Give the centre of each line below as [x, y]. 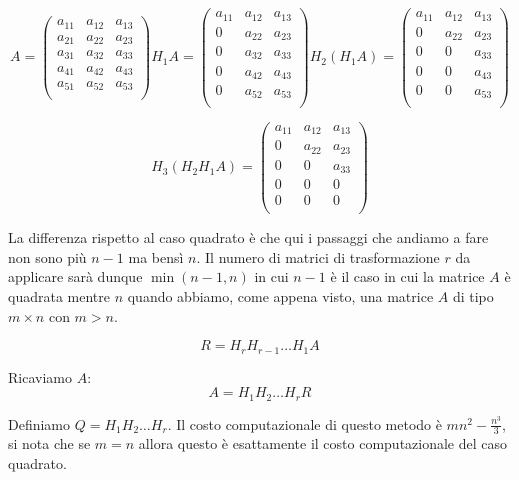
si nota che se [49, 443]
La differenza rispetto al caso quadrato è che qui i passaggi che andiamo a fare [248, 237]
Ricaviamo [40, 376]
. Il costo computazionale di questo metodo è [304, 423]
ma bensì [156, 256]
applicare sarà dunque [75, 276]
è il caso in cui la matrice [407, 276]
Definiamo [39, 423]
